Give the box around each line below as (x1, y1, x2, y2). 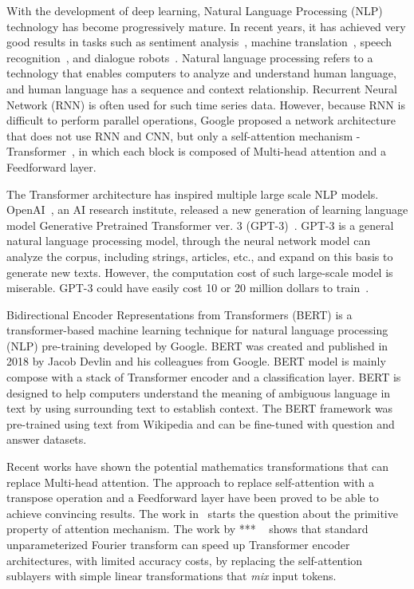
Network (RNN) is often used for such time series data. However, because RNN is (6, 96, 405, 113)
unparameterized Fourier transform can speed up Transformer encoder (6, 536, 350, 552)
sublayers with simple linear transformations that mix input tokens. (6, 567, 337, 584)
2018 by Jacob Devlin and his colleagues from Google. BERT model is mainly (6, 353, 386, 370)
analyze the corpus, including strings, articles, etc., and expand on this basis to (6, 247, 393, 264)
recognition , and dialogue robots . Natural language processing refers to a (6, 49, 373, 65)
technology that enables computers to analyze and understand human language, (6, 65, 396, 81)
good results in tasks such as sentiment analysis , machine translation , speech (6, 34, 392, 50)
